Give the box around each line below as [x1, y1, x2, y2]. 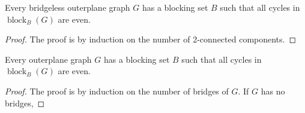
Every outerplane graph [5, 53, 92, 65]
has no [261, 84, 285, 97]
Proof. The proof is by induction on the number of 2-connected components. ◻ [5, 33, 297, 45]
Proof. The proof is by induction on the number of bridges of [5, 84, 229, 97]
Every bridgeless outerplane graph [5, 1, 130, 13]
